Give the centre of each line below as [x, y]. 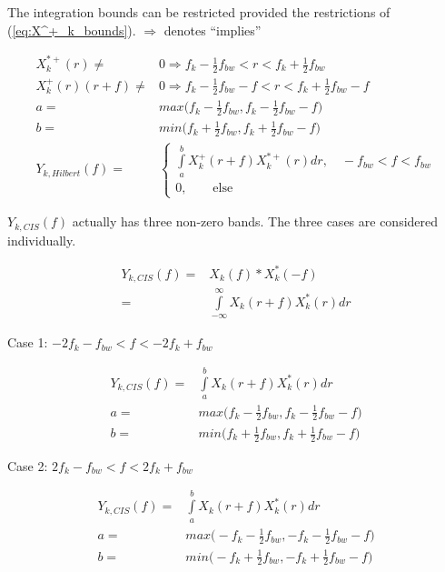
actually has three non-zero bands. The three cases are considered [255, 221]
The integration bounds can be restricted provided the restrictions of [199, 12]
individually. [42, 240]
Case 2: [28, 465]
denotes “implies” [213, 30]
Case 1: [28, 342]
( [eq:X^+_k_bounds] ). [72, 30]
